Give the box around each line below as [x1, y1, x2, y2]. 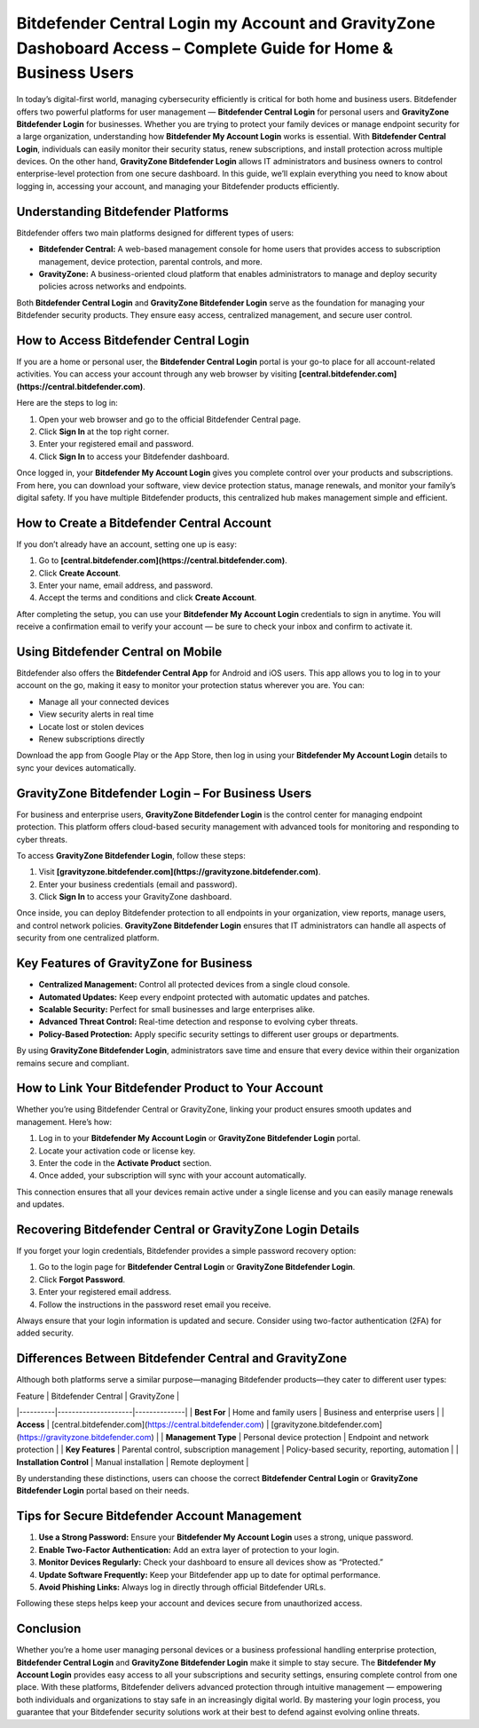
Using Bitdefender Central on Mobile [16, 645, 223, 659]
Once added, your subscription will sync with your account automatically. [38, 1170, 307, 1181]
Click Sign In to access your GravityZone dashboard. [38, 892, 232, 902]
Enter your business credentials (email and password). [38, 879, 238, 890]
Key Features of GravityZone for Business [16, 955, 253, 971]
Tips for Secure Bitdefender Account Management [16, 1509, 302, 1524]
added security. [16, 1328, 75, 1338]
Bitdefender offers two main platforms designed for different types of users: [16, 227, 294, 238]
